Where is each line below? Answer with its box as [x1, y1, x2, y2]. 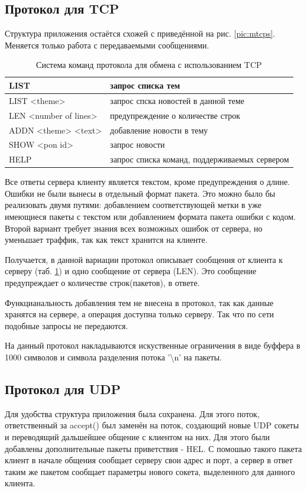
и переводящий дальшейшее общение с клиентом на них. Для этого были [5, 431, 270, 443]
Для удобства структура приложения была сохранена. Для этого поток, [5, 407, 260, 420]
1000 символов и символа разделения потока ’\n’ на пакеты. [5, 351, 222, 363]
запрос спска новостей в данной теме [110, 94, 244, 106]
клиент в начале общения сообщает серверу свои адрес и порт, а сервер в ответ [5, 454, 293, 466]
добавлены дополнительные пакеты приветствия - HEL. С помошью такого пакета [5, 442, 302, 454]
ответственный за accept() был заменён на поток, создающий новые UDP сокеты [5, 419, 299, 431]
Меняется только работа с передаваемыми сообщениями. [5, 38, 209, 51]
